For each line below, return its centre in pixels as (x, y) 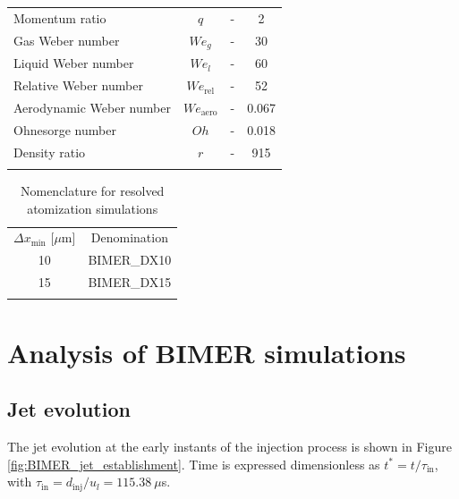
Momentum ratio (60, 17)
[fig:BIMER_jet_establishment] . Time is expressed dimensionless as (194, 464)
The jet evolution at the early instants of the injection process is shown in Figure (229, 447)
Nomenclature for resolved (92, 191)
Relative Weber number (78, 85)
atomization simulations (93, 208)
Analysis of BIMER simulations (207, 352)
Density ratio (50, 152)
